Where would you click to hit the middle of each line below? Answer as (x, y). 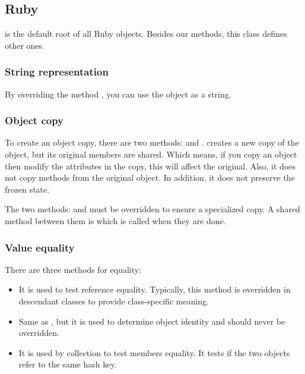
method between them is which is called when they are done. (115, 220)
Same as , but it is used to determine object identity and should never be (152, 321)
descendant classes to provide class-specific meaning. (114, 301)
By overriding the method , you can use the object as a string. (118, 94)
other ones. (25, 45)
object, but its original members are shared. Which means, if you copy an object (151, 154)
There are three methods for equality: (73, 269)
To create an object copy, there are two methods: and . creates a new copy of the (152, 142)
